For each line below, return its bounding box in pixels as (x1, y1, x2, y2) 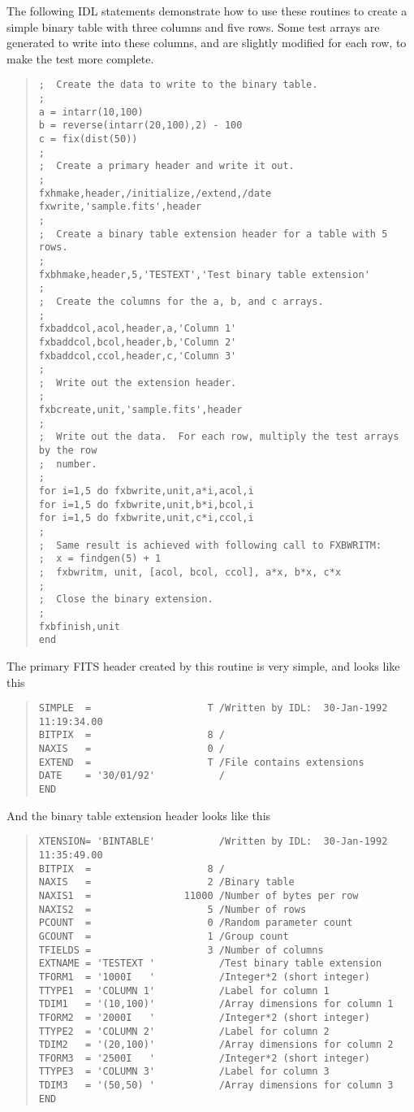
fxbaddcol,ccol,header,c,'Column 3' (38, 350, 237, 362)
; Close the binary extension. (38, 593, 213, 606)
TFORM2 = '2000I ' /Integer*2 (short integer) (38, 1011, 370, 1023)
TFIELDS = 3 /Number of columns (38, 944, 324, 956)
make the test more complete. (6, 50, 154, 67)
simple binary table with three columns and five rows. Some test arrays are (6, 18, 380, 35)
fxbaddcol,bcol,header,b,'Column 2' (38, 336, 237, 348)
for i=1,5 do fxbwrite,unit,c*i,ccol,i (38, 512, 254, 524)
